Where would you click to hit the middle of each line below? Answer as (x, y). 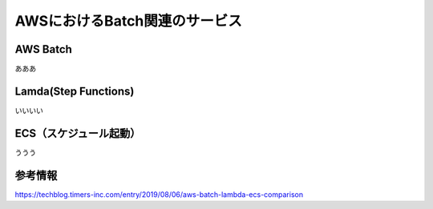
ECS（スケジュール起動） (78, 133)
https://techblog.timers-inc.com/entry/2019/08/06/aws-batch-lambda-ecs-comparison (159, 194)
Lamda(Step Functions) (75, 91)
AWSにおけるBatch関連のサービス (128, 21)
